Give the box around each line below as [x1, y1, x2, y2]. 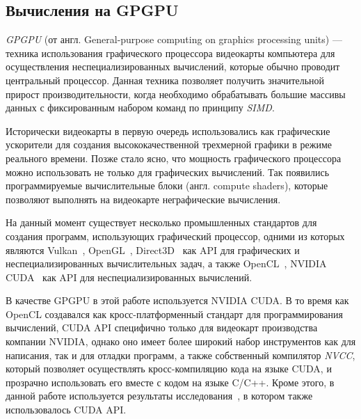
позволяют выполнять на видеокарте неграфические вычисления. [6, 191, 281, 206]
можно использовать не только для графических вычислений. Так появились [6, 164, 330, 179]
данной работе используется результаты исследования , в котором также [6, 388, 313, 403]
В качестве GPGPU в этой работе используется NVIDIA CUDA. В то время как [6, 293, 349, 308]
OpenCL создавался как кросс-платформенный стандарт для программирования [6, 306, 343, 321]
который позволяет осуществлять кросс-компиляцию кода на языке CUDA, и [6, 361, 332, 376]
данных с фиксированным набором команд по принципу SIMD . [6, 100, 275, 115]
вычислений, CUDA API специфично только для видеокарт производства [6, 320, 318, 335]
